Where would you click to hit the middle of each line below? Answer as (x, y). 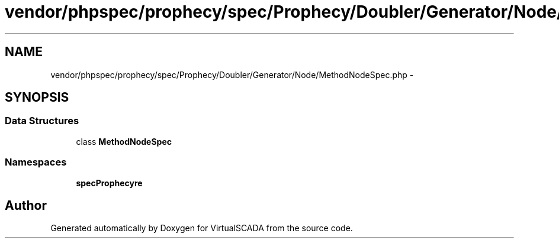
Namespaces (36, 162)
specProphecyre (109, 183)
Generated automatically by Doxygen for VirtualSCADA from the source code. (202, 228)
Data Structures (42, 121)
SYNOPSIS (37, 98)
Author (26, 205)
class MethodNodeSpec (124, 141)
